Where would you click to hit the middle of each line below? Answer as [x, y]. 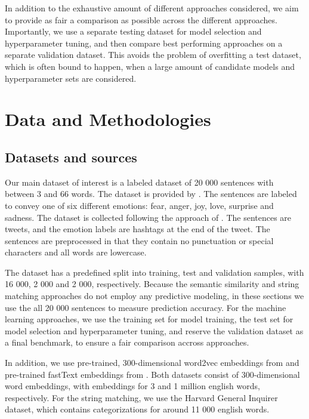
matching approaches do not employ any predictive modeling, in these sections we [154, 296]
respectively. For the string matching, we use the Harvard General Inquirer [141, 397]
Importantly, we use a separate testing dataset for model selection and [133, 31]
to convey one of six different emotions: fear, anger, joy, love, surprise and [139, 205]
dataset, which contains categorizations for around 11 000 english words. [137, 409]
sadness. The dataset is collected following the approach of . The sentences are [148, 217]
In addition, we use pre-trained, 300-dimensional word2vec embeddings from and [152, 363]
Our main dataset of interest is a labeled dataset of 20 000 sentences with [139, 182]
